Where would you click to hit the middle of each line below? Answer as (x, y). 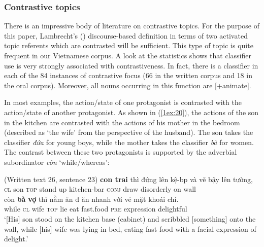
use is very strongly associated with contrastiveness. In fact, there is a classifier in (131, 65)
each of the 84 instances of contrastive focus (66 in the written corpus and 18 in (128, 75)
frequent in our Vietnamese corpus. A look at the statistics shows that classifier (128, 55)
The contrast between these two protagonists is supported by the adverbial (121, 152)
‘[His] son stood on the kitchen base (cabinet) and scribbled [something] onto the (130, 218)
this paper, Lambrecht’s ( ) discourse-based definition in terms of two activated (126, 35)
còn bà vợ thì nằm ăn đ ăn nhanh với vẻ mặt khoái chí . (91, 199)
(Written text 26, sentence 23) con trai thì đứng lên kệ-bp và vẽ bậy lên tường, (128, 179)
